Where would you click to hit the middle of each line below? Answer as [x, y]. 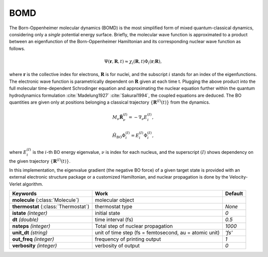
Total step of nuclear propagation [134, 226]
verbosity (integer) [34, 246]
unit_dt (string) [30, 233]
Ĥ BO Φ [119, 136]
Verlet [15, 184]
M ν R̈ [118, 118]
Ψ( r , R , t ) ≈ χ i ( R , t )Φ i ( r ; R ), [133, 62]
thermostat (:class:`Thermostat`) [51, 207]
